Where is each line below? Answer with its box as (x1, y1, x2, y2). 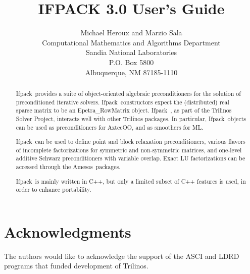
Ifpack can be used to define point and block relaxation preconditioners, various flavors (16, 137, 245, 146)
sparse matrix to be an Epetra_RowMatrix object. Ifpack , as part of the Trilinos (16, 106, 232, 115)
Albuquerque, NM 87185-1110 (85, 67, 178, 77)
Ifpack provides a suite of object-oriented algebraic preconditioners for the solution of (16, 89, 241, 97)
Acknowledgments (4, 221, 131, 242)
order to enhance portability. (16, 185, 91, 194)
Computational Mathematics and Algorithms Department (42, 37, 221, 47)
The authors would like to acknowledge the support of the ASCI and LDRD (4, 250, 239, 261)
